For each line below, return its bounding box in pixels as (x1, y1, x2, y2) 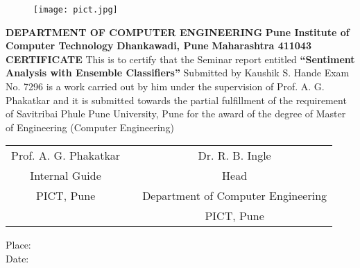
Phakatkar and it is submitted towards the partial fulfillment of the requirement (6, 92, 347, 107)
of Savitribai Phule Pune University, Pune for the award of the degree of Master (6, 106, 346, 121)
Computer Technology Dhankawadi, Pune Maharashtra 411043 (6, 38, 311, 53)
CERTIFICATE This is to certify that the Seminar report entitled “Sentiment (6, 51, 355, 66)
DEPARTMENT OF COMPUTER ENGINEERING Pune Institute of (6, 24, 350, 39)
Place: (6, 237, 31, 252)
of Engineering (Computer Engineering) (6, 119, 174, 134)
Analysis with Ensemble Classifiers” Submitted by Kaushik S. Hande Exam (6, 65, 350, 80)
